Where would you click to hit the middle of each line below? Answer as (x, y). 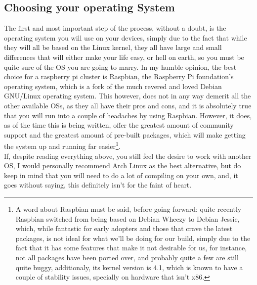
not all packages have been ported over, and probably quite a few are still (127, 257)
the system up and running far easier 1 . (62, 145)
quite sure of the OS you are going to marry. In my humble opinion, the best (120, 67)
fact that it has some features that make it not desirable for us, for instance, (131, 248)
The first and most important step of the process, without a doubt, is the (115, 28)
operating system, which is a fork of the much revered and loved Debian (113, 86)
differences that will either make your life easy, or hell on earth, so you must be (124, 57)
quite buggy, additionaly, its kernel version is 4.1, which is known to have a (129, 267)
